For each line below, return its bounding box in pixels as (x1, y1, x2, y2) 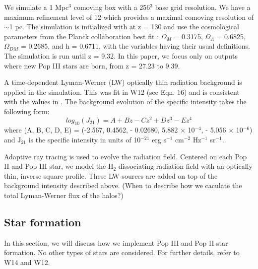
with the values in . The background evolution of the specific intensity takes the (4, 96, 247, 107)
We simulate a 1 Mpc (4, 2, 69, 12)
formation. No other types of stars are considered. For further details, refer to (4, 247, 240, 258)
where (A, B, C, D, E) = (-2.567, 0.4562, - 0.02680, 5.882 (4, 125, 178, 135)
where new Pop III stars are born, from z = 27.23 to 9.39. (4, 60, 180, 70)
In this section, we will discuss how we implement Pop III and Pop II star (4, 237, 228, 248)
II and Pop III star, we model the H (4, 161, 114, 171)
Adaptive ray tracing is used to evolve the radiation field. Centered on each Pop (4, 151, 247, 161)
